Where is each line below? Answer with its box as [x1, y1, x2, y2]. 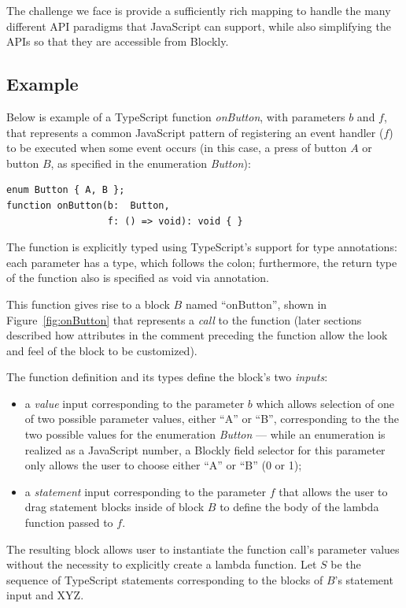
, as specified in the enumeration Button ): [50, 154, 251, 171]
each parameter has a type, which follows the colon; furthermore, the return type [6, 254, 397, 270]
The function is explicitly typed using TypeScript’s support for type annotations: [6, 239, 397, 255]
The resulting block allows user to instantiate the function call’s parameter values [6, 540, 400, 557]
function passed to [24, 514, 113, 531]
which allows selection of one [256, 395, 395, 411]
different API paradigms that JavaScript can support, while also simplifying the [6, 17, 391, 34]
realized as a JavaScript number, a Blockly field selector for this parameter [24, 441, 386, 458]
